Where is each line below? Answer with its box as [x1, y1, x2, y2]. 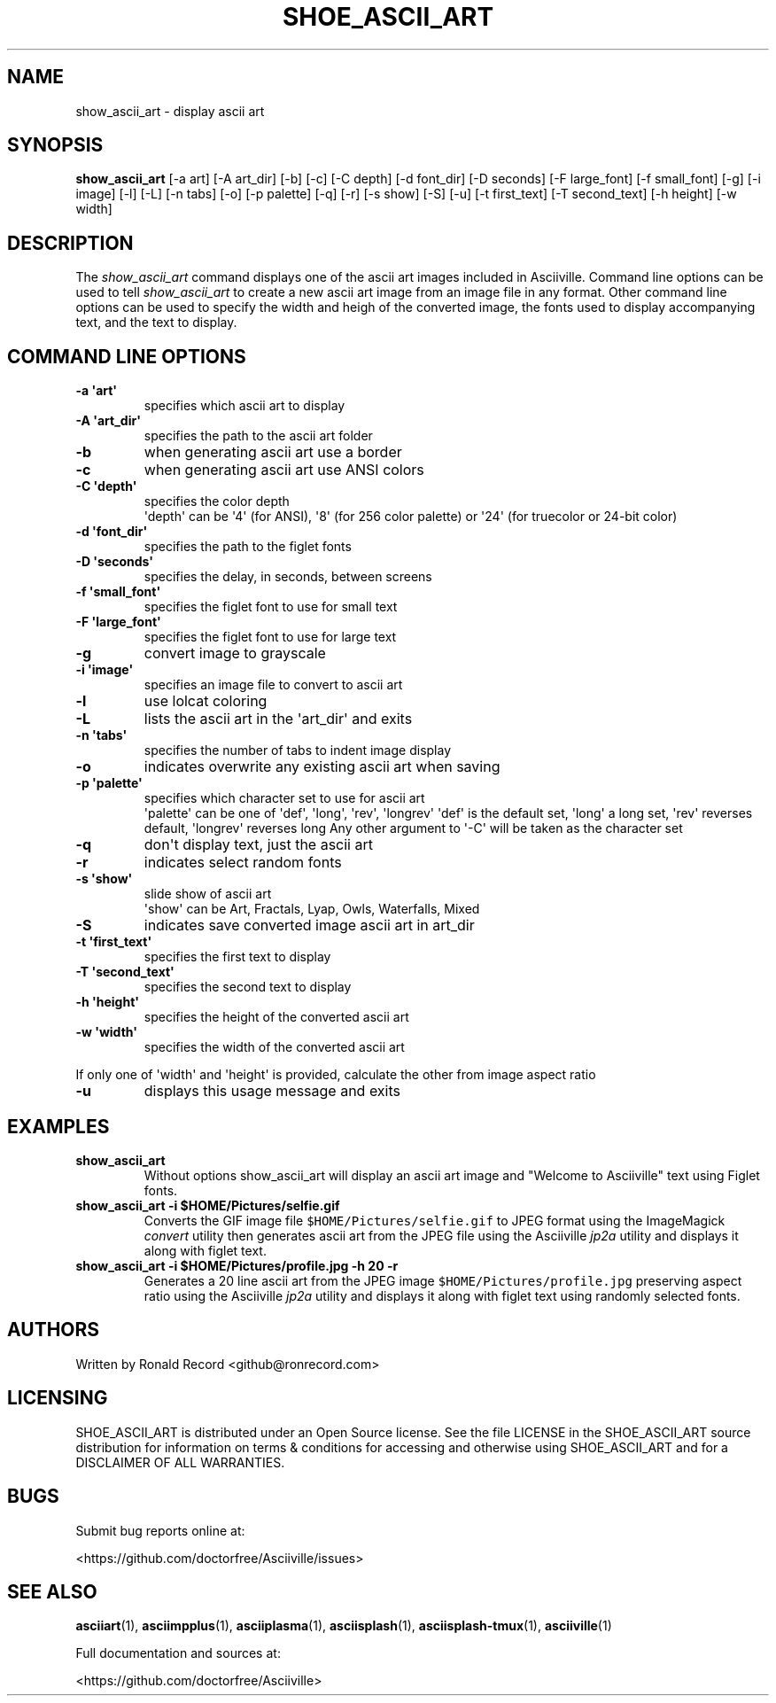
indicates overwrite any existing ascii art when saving [144, 758, 501, 776]
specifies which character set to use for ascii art [144, 790, 425, 806]
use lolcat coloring [144, 692, 268, 711]
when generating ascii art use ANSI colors [144, 461, 424, 479]
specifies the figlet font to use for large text [144, 629, 397, 645]
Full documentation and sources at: [75, 1645, 281, 1661]
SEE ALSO [7, 1580, 97, 1603]
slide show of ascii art [144, 886, 272, 902]
